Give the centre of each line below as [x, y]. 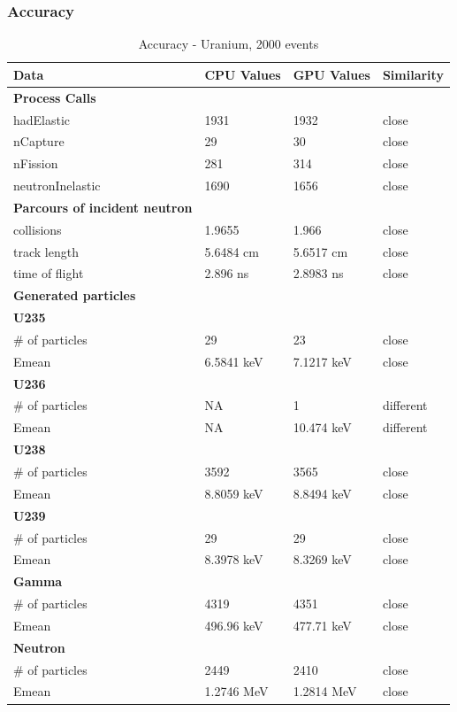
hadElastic [42, 119]
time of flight [49, 273]
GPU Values [331, 74]
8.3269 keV [322, 559]
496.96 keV [234, 625]
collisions [38, 229]
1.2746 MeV [236, 691]
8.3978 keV [234, 559]
